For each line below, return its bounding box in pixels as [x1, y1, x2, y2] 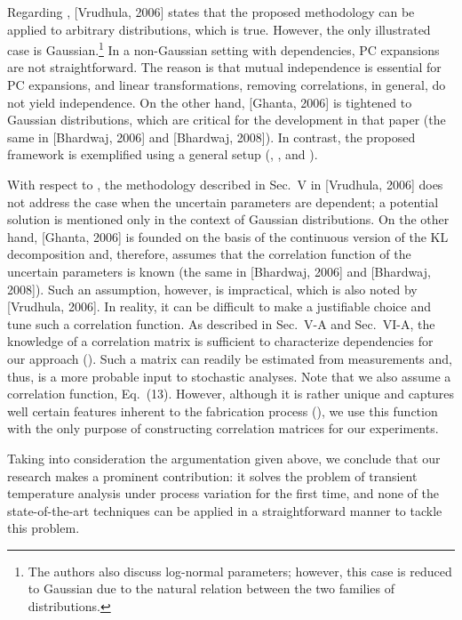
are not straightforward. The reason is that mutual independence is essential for [7, 58, 442, 76]
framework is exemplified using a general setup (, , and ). [7, 145, 318, 164]
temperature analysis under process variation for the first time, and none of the [7, 484, 440, 503]
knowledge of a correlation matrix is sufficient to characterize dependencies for [7, 332, 434, 350]
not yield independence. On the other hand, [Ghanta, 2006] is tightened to [7, 93, 412, 111]
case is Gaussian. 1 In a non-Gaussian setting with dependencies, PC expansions [7, 38, 440, 59]
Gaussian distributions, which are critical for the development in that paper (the [7, 110, 446, 129]
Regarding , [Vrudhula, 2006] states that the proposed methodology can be [7, 3, 415, 20]
